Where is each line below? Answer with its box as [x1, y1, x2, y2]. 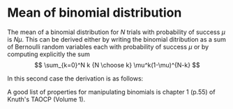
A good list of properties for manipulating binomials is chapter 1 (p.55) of [7, 87, 216, 96]
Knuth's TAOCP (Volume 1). [7, 95, 86, 103]
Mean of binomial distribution [7, 5, 182, 21]
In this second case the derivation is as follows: [7, 74, 144, 83]
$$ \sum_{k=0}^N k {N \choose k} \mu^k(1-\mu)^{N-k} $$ [34, 60, 200, 69]
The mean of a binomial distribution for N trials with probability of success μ [7, 28, 225, 36]
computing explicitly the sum [7, 50, 91, 58]
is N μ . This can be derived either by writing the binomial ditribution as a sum [7, 35, 227, 43]
